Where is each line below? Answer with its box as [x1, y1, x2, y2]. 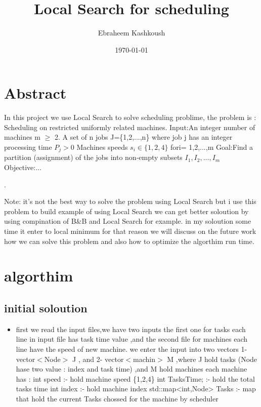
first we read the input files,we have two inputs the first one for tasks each [16, 323, 246, 334]
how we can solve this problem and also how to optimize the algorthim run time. [4, 235, 254, 246]
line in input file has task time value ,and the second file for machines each [16, 334, 248, 344]
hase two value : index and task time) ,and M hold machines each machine [16, 363, 247, 374]
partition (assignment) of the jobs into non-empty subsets [4, 152, 183, 162]
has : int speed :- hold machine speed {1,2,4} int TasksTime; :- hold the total [16, 373, 255, 384]
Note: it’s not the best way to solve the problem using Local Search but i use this [4, 196, 256, 207]
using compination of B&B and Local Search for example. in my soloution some [4, 216, 251, 226]
